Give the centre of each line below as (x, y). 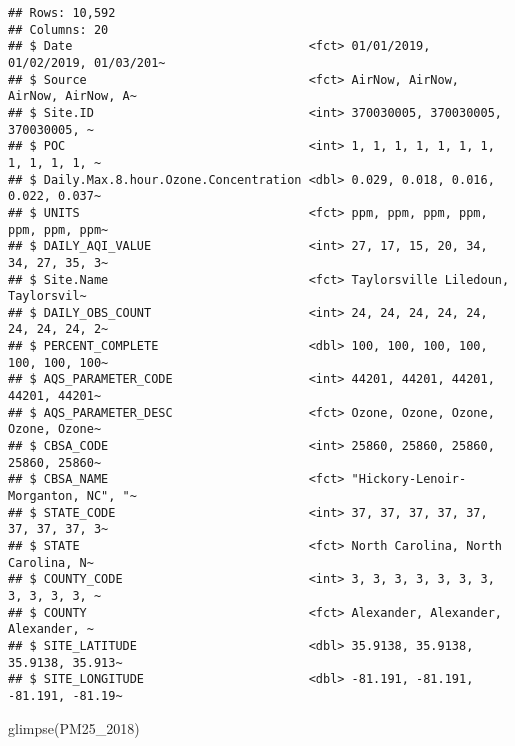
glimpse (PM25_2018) (74, 727)
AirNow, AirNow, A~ (72, 96)
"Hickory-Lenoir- (409, 479)
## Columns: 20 (58, 29)
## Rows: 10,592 (62, 13)
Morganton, (44, 496)
